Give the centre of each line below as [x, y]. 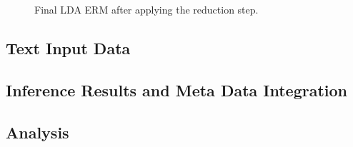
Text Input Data [68, 47]
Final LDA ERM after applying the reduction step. [146, 9]
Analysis [38, 132]
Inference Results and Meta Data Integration [177, 90]
